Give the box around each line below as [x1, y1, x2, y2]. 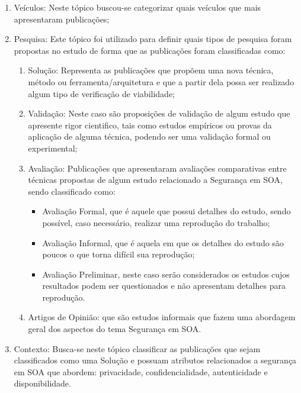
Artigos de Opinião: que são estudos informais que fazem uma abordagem [28, 311, 296, 323]
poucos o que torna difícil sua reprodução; [42, 248, 195, 260]
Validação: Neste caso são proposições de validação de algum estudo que [28, 107, 290, 120]
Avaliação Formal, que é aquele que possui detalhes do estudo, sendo [42, 205, 291, 217]
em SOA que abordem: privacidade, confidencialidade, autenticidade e [14, 365, 268, 378]
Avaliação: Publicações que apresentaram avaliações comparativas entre [28, 162, 287, 174]
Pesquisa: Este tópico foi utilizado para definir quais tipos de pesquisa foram [14, 33, 292, 45]
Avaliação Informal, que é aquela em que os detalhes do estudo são [42, 236, 284, 249]
